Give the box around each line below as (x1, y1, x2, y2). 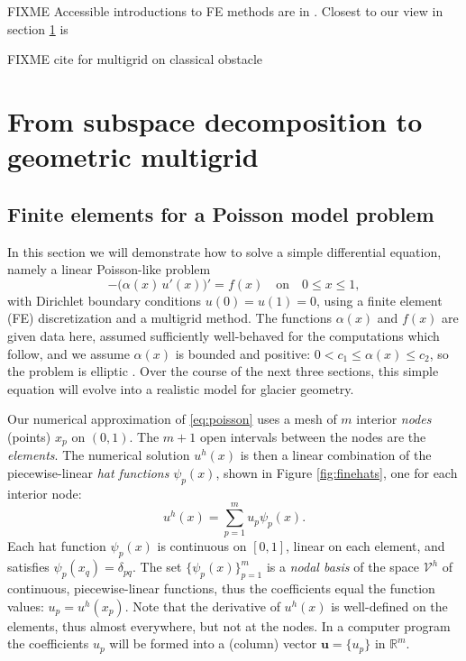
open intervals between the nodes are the (199, 427, 426, 445)
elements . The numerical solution (7, 445, 190, 464)
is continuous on (157, 537, 247, 555)
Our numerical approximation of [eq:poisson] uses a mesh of (7, 409, 337, 428)
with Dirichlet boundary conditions (7, 290, 202, 309)
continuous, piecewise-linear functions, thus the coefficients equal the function (7, 579, 435, 598)
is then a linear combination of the (240, 445, 432, 464)
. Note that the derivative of (124, 596, 280, 615)
